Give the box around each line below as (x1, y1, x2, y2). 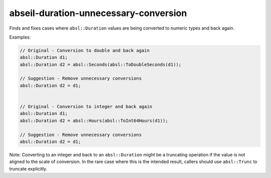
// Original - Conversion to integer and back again (20, 104, 153, 110)
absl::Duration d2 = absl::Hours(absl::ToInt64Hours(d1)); (20, 118, 168, 123)
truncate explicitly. (9, 165, 48, 171)
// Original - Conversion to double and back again (20, 48, 150, 53)
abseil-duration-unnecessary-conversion (9, 8, 187, 19)
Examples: (9, 34, 31, 40)
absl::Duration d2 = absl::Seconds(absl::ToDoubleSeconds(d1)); (20, 62, 182, 67)
